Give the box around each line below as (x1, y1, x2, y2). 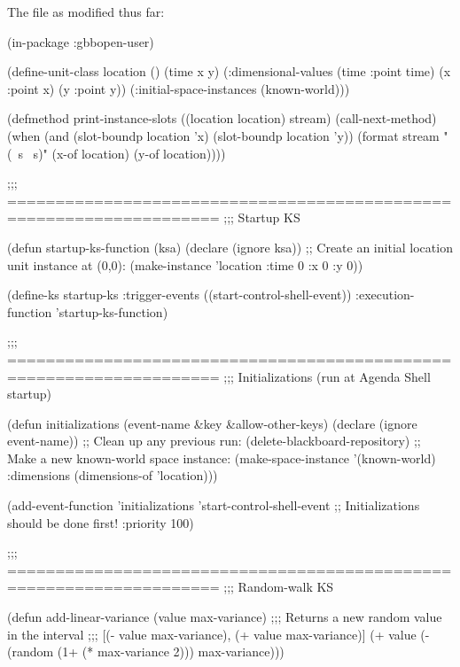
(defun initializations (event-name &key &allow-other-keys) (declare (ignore (7, 414, 417, 432)
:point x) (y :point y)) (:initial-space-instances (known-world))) (7, 79, 350, 97)
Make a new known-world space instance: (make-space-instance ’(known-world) (7, 448, 436, 467)
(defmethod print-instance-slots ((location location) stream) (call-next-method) (7, 109, 437, 128)
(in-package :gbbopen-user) (7, 32, 154, 50)
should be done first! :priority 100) (7, 513, 194, 531)
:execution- (355, 285, 415, 304)
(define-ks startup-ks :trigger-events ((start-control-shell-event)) (7, 285, 352, 304)
